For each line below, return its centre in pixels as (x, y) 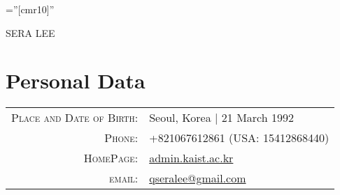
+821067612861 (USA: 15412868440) (239, 138)
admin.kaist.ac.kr (191, 158)
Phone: (121, 138)
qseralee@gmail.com (198, 178)
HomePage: (111, 158)
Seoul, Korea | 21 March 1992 (221, 118)
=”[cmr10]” (30, 9)
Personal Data (76, 80)
